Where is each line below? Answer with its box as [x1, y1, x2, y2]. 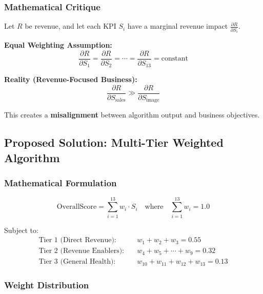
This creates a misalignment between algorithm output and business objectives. [4, 109, 260, 120]
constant [161, 55, 188, 63]
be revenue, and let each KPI [25, 21, 116, 31]
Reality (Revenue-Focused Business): [4, 74, 137, 85]
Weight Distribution [4, 279, 89, 291]
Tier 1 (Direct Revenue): [38, 237, 116, 244]
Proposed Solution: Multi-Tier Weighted [4, 134, 224, 150]
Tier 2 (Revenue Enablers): [38, 247, 124, 255]
